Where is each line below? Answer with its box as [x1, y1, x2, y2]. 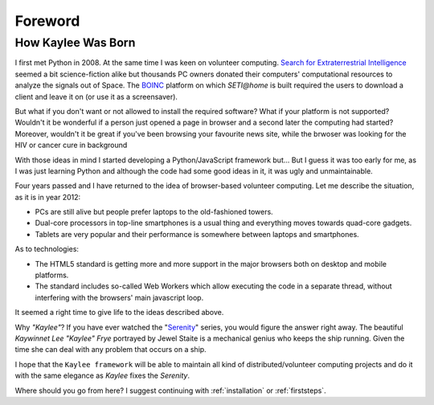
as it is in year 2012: [14, 192, 81, 202]
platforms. [35, 270, 69, 280]
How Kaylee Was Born [14, 35, 136, 50]
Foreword [14, 12, 80, 30]
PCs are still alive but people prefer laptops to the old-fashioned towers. [35, 207, 273, 217]
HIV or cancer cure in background [14, 141, 128, 150]
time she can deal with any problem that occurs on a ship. [14, 345, 207, 354]
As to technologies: [14, 244, 80, 254]
